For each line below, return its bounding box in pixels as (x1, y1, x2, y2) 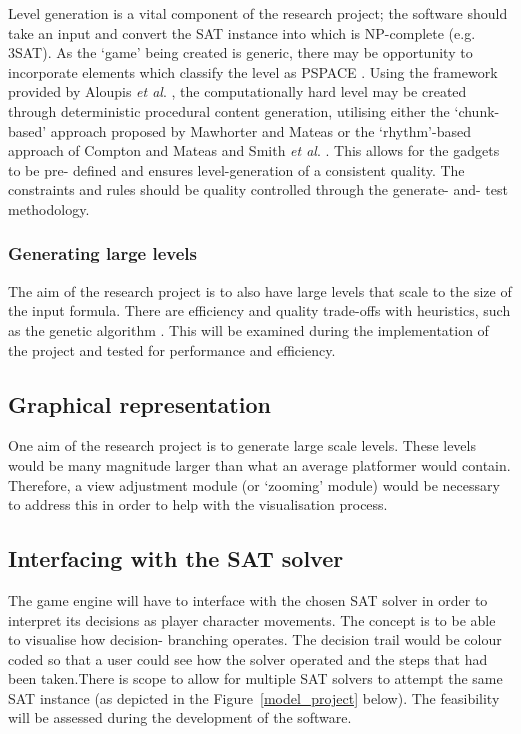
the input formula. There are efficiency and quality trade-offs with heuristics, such (8, 300, 511, 321)
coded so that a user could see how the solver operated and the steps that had (8, 648, 488, 669)
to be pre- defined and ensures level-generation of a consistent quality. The (8, 159, 465, 180)
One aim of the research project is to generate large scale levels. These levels (8, 435, 476, 456)
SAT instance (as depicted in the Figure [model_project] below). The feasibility (8, 687, 500, 708)
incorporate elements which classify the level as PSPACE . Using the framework (8, 61, 498, 82)
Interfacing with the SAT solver (8, 543, 344, 574)
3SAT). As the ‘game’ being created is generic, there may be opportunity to (8, 42, 473, 63)
